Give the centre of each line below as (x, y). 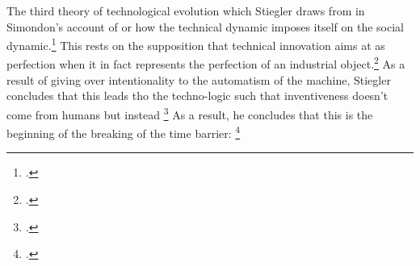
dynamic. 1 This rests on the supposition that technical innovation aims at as (196, 44)
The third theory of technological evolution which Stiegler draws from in (186, 10)
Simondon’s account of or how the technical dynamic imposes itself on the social (205, 26)
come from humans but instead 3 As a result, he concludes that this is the (190, 113)
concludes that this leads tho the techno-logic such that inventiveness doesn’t (197, 96)
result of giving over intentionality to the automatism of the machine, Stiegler (199, 79)
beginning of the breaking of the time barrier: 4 (124, 132)
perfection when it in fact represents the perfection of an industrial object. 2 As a (206, 63)
